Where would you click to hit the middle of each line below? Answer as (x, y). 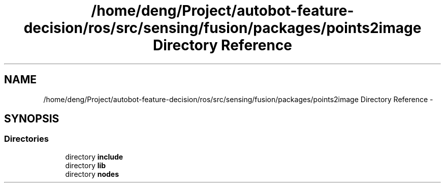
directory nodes (92, 174)
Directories (26, 139)
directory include (94, 157)
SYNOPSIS (32, 119)
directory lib (86, 165)
